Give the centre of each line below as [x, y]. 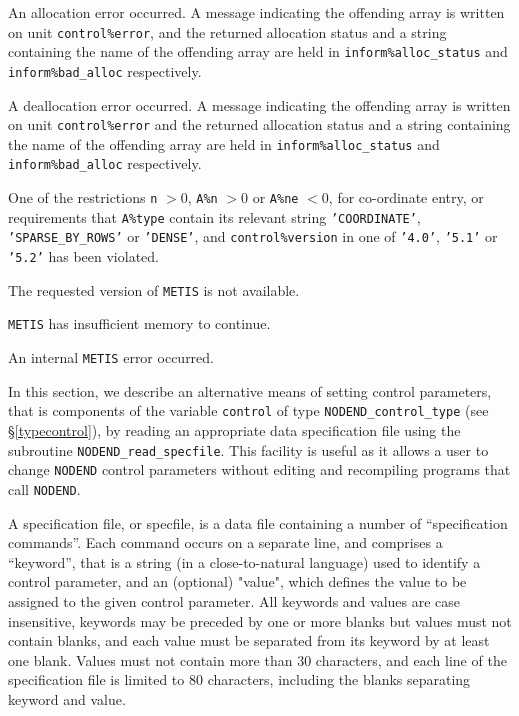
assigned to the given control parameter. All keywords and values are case [234, 600]
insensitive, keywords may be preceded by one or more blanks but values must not [260, 620]
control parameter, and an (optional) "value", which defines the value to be [237, 581]
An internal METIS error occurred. [111, 357]
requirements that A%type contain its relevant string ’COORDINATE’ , [214, 216]
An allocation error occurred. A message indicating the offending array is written [256, 12]
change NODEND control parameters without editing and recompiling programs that [259, 469]
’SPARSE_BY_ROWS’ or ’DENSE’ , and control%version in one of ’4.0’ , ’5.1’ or [253, 236]
